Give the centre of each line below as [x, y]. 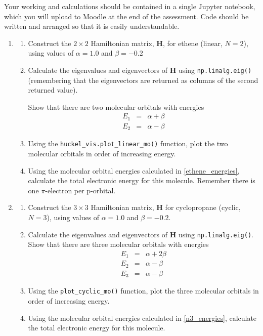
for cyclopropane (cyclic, [203, 207]
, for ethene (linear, [192, 43]
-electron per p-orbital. [80, 190]
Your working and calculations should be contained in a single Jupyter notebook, [130, 6]
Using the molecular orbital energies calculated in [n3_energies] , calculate [142, 318]
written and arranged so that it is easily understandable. [92, 26]
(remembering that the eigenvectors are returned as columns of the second [143, 80]
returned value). [53, 90]
